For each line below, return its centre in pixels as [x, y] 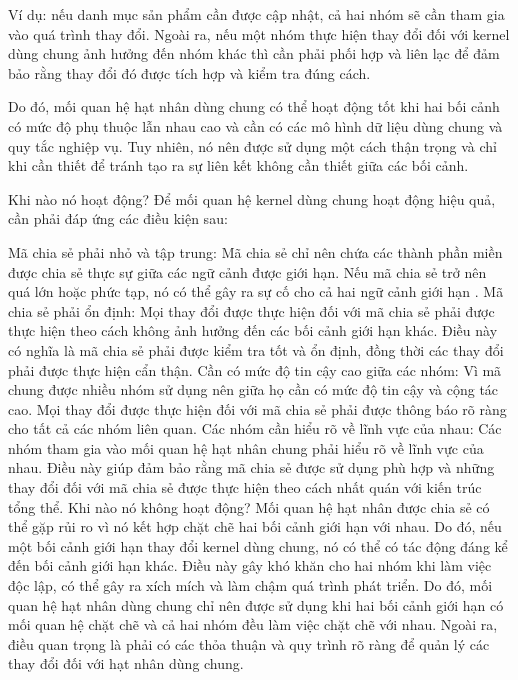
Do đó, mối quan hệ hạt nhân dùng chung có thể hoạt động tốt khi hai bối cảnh [254, 106]
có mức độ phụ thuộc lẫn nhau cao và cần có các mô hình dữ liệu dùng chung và [255, 125]
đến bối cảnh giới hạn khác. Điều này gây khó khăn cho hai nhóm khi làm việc [250, 565]
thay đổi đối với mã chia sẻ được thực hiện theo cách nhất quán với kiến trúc [245, 487]
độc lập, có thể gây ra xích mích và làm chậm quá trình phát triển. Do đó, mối [250, 585]
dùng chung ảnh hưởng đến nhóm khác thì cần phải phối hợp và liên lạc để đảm [254, 53]
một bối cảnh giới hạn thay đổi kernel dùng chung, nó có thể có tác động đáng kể [258, 545]
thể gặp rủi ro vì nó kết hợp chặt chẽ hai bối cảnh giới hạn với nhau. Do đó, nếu [255, 526]
